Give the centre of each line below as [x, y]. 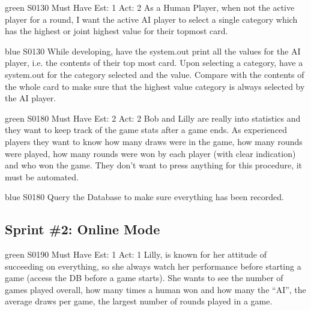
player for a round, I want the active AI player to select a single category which [151, 19]
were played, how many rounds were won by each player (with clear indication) [150, 153]
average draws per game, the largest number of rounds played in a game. [139, 301]
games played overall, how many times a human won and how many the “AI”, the [155, 289]
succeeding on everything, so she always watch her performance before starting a [153, 266]
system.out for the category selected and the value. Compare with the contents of [155, 74]
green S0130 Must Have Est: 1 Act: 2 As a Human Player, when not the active [150, 7]
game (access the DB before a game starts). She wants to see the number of [144, 278]
